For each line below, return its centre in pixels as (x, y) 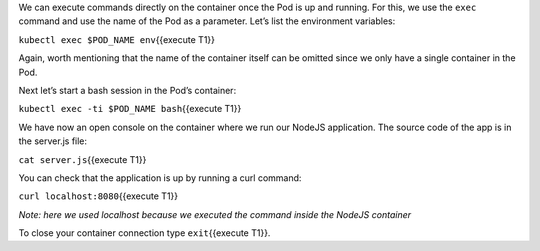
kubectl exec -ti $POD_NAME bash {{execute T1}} (130, 109)
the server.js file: (53, 141)
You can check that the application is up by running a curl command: (160, 177)
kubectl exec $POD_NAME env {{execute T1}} (116, 39)
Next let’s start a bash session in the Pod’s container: (127, 90)
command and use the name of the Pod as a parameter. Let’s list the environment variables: (207, 21)
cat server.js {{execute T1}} (82, 159)
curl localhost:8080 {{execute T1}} (98, 196)
